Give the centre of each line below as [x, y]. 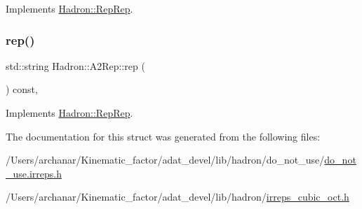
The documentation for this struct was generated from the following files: [163, 136]
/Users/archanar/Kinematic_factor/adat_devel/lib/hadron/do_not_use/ [165, 160]
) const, [22, 89]
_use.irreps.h [34, 173]
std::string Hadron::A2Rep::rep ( [75, 65]
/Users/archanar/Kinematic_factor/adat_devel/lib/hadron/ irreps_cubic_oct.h [177, 197]
